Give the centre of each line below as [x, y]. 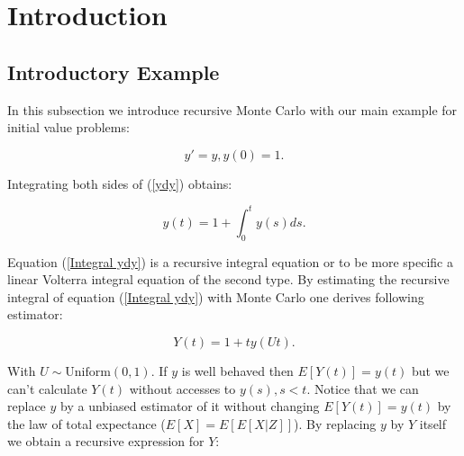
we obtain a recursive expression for [106, 441]
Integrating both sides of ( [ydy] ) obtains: [120, 183]
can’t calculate [47, 388]
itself [433, 423]
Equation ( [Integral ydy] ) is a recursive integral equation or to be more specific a [230, 261]
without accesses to [182, 388]
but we [430, 371]
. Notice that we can [363, 388]
